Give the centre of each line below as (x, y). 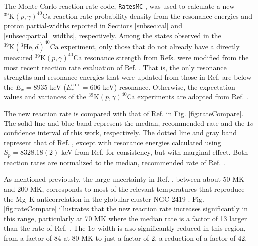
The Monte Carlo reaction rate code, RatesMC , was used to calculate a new (119, 6)
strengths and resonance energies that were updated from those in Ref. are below (128, 77)
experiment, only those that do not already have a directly (150, 46)
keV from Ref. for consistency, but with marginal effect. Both (155, 152)
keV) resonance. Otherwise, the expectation (169, 86)
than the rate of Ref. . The (45, 228)
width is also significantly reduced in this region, (171, 228)
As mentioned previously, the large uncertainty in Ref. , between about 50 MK (124, 179)
